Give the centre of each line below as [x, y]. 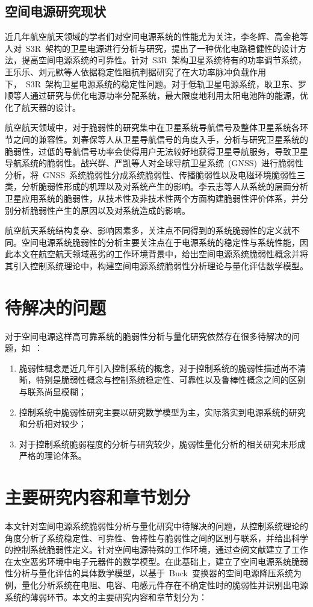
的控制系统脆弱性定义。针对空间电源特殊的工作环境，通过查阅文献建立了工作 [156, 549]
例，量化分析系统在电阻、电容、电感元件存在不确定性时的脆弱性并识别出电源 [156, 585]
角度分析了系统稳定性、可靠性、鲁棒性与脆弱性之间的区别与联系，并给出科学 [156, 537]
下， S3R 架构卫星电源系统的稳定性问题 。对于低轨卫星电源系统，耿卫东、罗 [156, 83]
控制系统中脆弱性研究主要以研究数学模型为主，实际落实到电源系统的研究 [162, 412]
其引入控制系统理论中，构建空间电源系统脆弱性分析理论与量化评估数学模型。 [156, 265]
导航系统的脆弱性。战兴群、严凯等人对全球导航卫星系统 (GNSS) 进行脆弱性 [154, 163]
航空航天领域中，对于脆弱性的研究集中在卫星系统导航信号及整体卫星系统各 [152, 127]
